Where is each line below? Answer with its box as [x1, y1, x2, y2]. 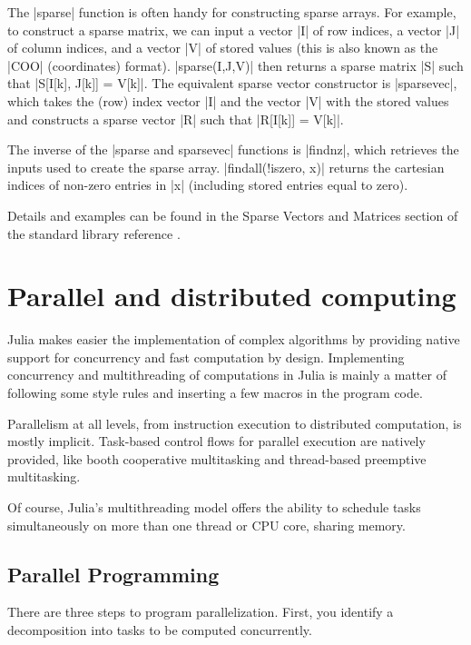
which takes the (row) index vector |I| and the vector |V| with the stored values [7, 91, 449, 110]
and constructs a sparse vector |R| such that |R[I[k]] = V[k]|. [7, 109, 344, 128]
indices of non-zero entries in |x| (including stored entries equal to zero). [7, 175, 408, 194]
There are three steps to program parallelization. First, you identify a [7, 602, 394, 621]
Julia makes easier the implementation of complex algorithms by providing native [7, 330, 460, 349]
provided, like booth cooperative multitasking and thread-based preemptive [7, 449, 427, 468]
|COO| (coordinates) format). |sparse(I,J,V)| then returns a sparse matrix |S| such [7, 55, 464, 74]
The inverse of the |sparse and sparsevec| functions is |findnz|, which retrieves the [7, 140, 459, 159]
